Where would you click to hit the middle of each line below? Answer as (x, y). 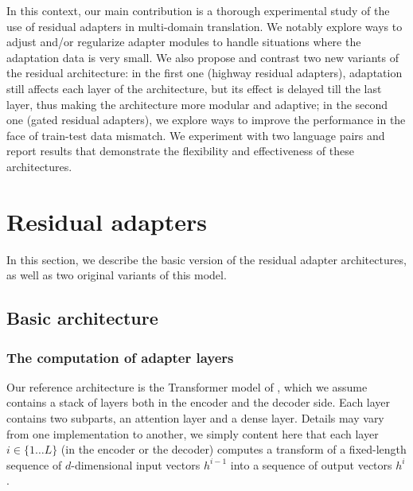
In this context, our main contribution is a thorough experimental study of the (198, 10)
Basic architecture (82, 318)
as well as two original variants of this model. (117, 275)
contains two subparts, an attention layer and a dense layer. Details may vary (195, 418)
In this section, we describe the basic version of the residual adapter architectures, (206, 259)
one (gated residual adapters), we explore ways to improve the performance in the (206, 120)
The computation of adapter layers (120, 357)
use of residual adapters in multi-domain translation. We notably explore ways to (205, 26)
